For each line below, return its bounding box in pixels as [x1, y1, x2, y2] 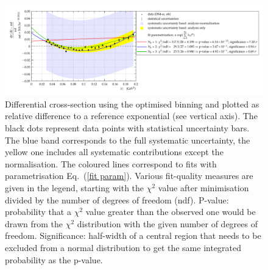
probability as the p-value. [5, 253, 103, 266]
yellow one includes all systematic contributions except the [5, 145, 224, 158]
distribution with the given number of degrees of [77, 217, 258, 230]
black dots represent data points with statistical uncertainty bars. [5, 122, 250, 134]
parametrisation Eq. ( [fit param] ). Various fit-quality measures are [5, 169, 253, 182]
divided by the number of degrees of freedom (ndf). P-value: [5, 193, 229, 206]
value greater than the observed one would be [85, 205, 256, 218]
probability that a [5, 205, 71, 218]
